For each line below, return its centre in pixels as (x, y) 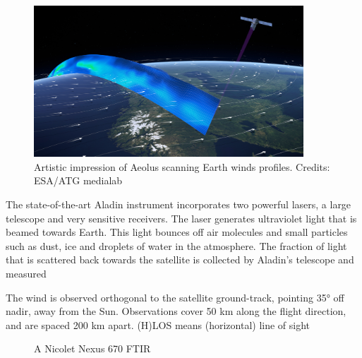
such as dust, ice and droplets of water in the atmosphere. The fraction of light (176, 245)
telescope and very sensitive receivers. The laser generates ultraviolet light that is (181, 218)
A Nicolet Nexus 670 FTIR (92, 348)
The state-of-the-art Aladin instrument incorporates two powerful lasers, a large (179, 204)
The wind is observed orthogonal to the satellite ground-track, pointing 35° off (175, 297)
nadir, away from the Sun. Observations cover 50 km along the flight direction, (176, 311)
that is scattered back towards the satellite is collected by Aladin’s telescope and (180, 259)
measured (26, 274)
